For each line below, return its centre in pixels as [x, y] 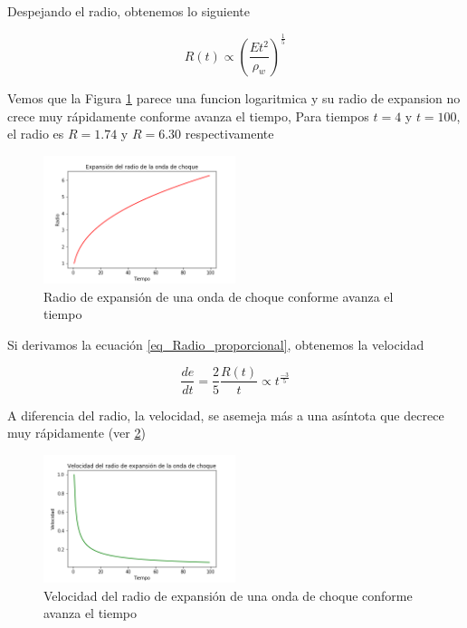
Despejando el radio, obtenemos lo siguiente [129, 11]
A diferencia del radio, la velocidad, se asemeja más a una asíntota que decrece [226, 415]
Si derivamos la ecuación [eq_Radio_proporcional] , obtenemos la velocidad [216, 344]
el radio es [36, 134]
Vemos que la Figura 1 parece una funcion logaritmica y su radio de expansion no [234, 97]
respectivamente [229, 134]
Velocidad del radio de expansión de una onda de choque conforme [228, 595]
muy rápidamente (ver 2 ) [76, 433]
